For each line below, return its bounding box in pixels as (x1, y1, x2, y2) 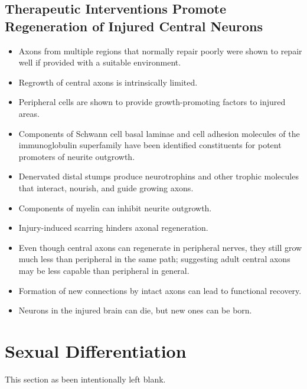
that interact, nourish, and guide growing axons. (18, 181, 194, 194)
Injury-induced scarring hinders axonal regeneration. (18, 221, 208, 234)
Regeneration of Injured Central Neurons (5, 17, 263, 35)
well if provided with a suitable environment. (18, 56, 181, 68)
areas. (18, 107, 40, 119)
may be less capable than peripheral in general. (18, 264, 190, 276)
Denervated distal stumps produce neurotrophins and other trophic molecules (18, 170, 299, 182)
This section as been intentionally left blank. (5, 372, 166, 385)
